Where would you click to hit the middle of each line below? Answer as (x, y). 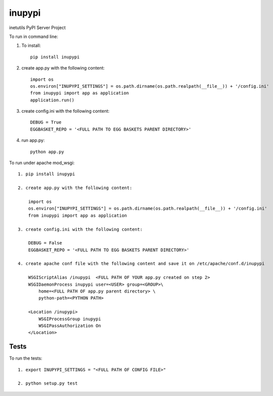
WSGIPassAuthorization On (70, 326)
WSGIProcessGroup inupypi (70, 319)
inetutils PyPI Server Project (37, 28)
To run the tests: (26, 358)
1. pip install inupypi (47, 174)
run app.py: (33, 140)
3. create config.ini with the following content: (80, 229)
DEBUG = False (45, 243)
